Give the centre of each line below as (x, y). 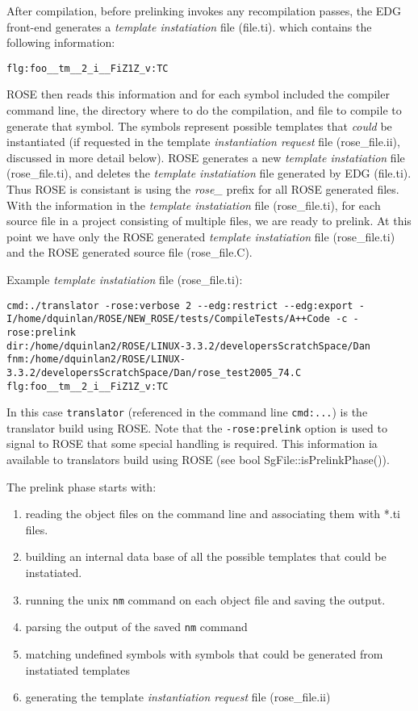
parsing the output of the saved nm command (136, 627)
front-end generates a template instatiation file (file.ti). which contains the (189, 26)
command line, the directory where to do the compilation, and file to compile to (204, 110)
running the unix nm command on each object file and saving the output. (205, 599)
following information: (61, 42)
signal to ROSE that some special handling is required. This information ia (192, 443)
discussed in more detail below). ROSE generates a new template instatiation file (206, 157)
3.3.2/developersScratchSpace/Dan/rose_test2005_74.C (154, 372)
